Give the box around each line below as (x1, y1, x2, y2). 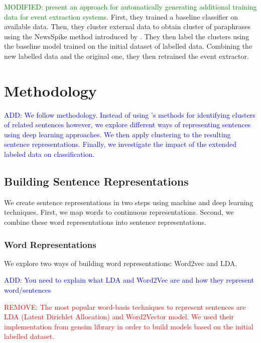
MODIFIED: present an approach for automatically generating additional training (4, 2, 257, 12)
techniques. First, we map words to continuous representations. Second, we (4, 207, 234, 217)
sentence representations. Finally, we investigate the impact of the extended (4, 139, 236, 149)
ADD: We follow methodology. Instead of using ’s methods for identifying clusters (4, 109, 255, 120)
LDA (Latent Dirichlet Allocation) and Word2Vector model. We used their (4, 311, 234, 322)
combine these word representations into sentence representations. (4, 217, 206, 227)
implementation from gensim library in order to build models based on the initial (4, 321, 253, 331)
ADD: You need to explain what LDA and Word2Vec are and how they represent (4, 275, 254, 285)
